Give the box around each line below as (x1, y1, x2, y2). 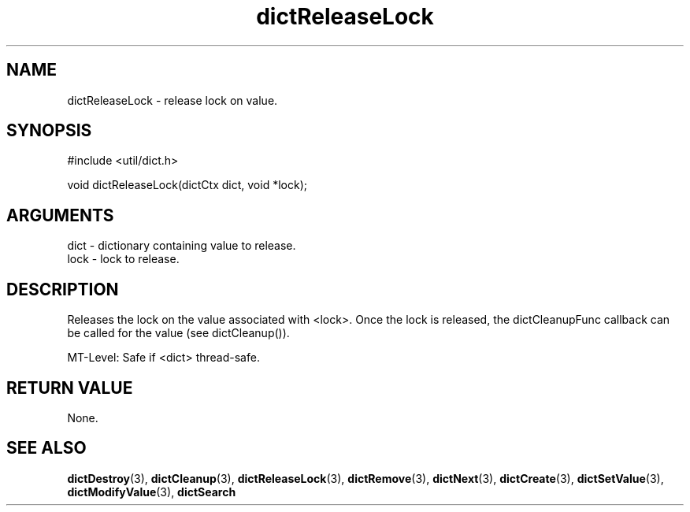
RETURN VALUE (6, 377, 133, 398)
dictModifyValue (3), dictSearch (67, 484, 236, 499)
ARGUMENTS (6, 205, 114, 225)
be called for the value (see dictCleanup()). (67, 326, 290, 340)
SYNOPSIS (6, 121, 92, 141)
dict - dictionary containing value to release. (67, 239, 296, 253)
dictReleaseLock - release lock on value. (67, 93, 278, 107)
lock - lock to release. (67, 252, 180, 266)
